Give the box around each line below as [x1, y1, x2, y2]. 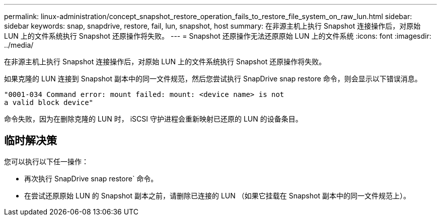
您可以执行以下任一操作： [4, 157, 89, 166]
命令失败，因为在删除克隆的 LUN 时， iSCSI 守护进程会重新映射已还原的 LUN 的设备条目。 [4, 115, 303, 123]
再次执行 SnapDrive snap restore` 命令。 [24, 174, 158, 183]
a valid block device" [4, 98, 94, 106]
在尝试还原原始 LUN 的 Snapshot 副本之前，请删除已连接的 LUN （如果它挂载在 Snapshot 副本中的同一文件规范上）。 [24, 191, 410, 200]
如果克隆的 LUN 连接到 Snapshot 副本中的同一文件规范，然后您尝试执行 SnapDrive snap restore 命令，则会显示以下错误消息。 [4, 74, 422, 83]
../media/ [4, 41, 34, 49]
